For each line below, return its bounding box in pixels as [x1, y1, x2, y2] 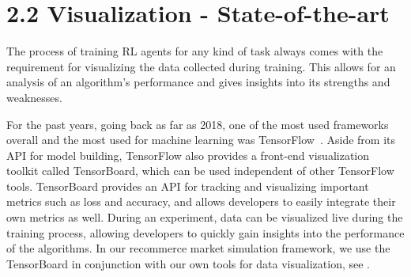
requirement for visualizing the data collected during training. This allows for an [6, 58, 396, 74]
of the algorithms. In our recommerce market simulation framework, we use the [6, 240, 390, 256]
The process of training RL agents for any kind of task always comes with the [6, 43, 383, 59]
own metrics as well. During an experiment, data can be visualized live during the [6, 209, 403, 226]
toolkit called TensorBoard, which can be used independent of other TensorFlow [6, 162, 394, 179]
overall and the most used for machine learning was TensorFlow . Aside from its [6, 131, 395, 148]
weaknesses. [6, 89, 62, 105]
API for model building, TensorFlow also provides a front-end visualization [6, 146, 370, 163]
